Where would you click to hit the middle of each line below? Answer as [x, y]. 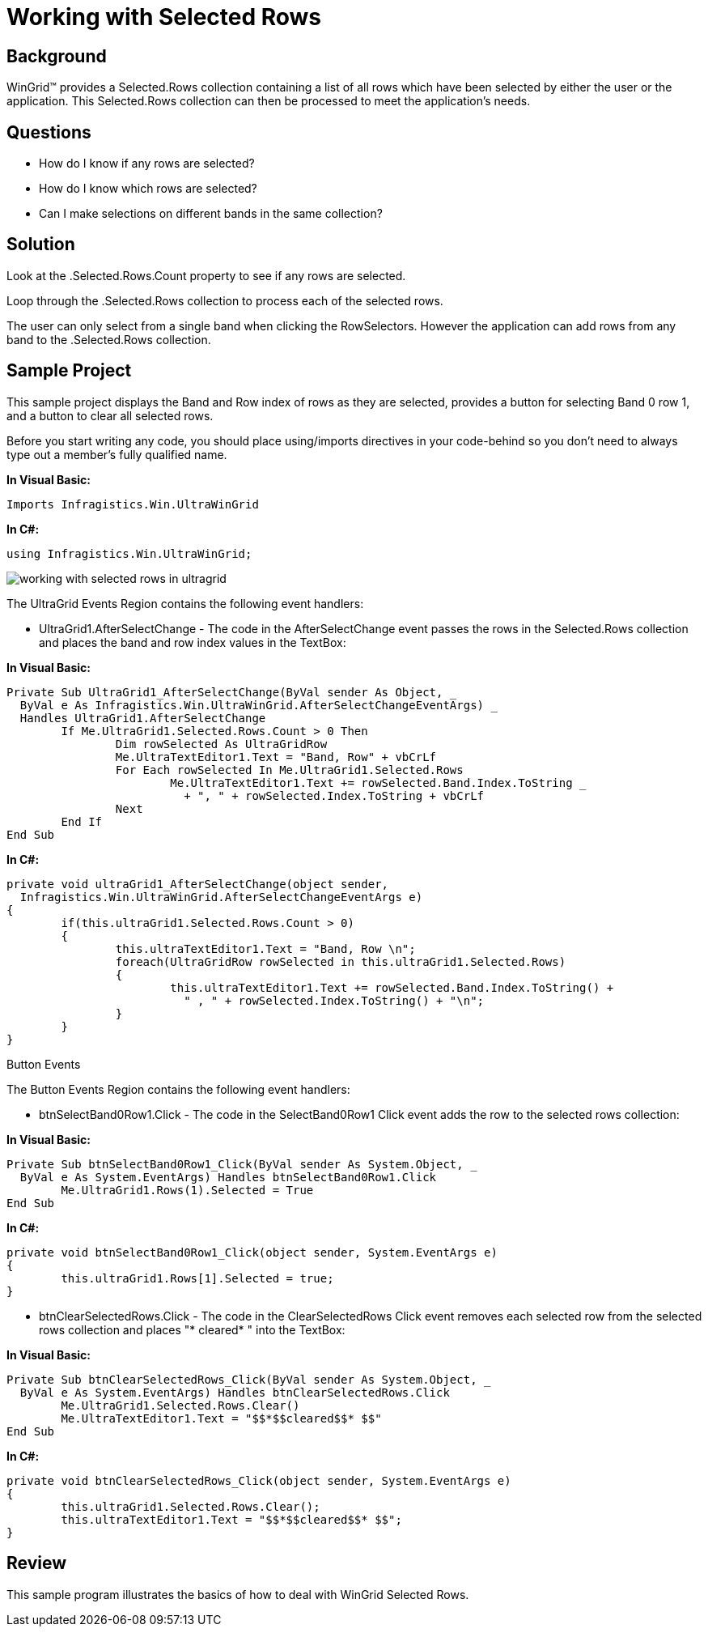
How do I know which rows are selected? [148, 189]
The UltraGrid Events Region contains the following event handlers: [185, 603]
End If [82, 821]
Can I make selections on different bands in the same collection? [211, 214]
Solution [41, 245]
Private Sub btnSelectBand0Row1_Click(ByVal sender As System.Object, [235, 1164]
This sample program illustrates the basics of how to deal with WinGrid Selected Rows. [238, 1594]
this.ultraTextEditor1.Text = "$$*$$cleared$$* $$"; [231, 1519]
